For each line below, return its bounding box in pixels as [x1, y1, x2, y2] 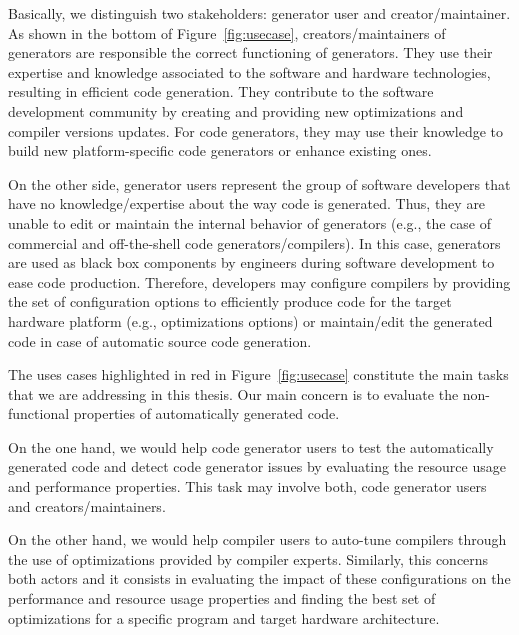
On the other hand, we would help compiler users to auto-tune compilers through [8, 529, 507, 550]
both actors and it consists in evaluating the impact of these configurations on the [8, 568, 511, 589]
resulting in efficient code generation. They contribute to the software [8, 81, 434, 102]
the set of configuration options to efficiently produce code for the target [8, 291, 452, 312]
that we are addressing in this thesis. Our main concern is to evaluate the [8, 383, 459, 404]
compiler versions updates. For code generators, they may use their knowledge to [8, 120, 504, 141]
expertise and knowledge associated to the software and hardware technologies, [8, 61, 491, 82]
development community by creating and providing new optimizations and [8, 100, 464, 121]
